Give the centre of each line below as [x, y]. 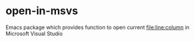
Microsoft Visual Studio [34, 33]
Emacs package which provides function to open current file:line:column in [97, 27]
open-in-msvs [42, 11]
